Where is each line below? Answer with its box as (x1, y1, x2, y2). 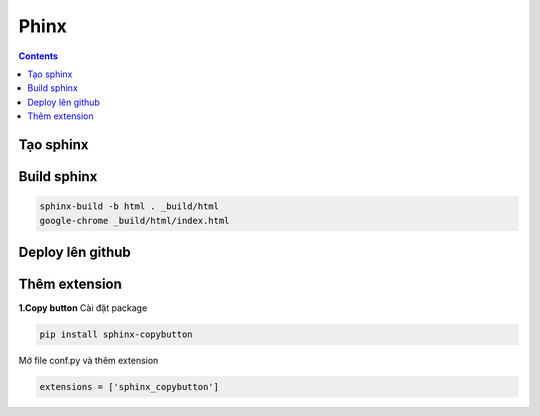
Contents (18, 50, 59, 62)
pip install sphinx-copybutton (39, 329, 194, 340)
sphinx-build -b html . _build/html (39, 201, 220, 212)
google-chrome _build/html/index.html (39, 215, 230, 226)
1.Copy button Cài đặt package (18, 302, 148, 314)
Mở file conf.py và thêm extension (18, 355, 159, 366)
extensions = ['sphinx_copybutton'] (39, 381, 220, 392)
